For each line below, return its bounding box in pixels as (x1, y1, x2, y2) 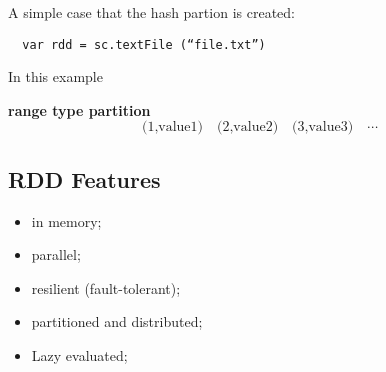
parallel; (31, 244, 81, 265)
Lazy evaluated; (31, 345, 128, 366)
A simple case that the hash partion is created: (8, 2, 295, 22)
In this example (8, 66, 103, 87)
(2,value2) (217, 120, 279, 135)
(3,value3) (292, 120, 354, 135)
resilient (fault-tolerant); (31, 277, 181, 298)
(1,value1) (141, 120, 204, 135)
